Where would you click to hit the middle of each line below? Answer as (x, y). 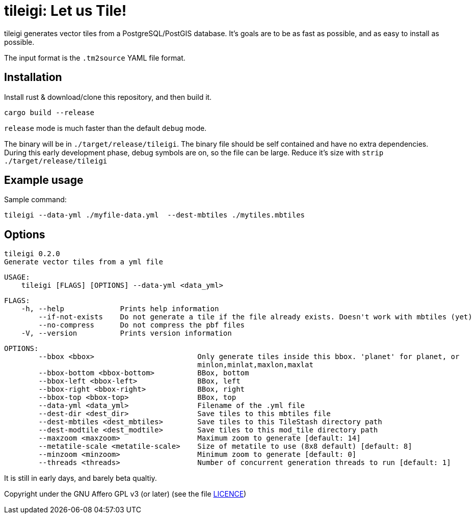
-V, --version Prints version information (126, 333)
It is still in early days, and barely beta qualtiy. (81, 478)
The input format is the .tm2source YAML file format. (95, 58)
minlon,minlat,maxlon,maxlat (255, 365)
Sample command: (35, 200)
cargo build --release (49, 112)
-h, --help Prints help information (120, 309)
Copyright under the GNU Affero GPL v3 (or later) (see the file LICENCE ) (125, 494)
